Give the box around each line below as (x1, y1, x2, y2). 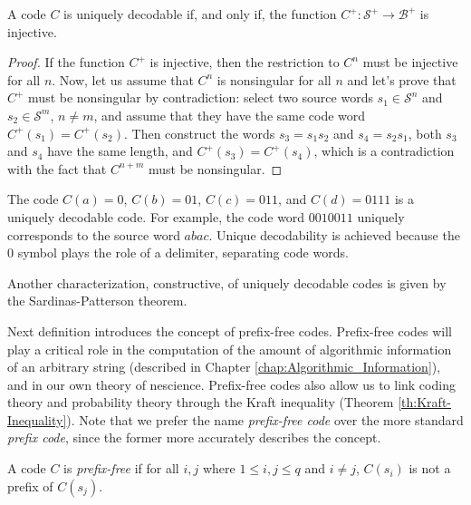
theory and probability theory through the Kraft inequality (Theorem (7, 393, 394, 412)
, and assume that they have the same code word (93, 105, 366, 124)
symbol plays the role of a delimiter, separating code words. (17, 243, 349, 262)
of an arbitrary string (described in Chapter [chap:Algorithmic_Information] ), (7, 357, 441, 376)
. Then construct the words (123, 123, 275, 142)
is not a (409, 459, 451, 478)
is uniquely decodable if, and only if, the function (63, 5, 337, 23)
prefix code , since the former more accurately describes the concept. (7, 428, 381, 447)
